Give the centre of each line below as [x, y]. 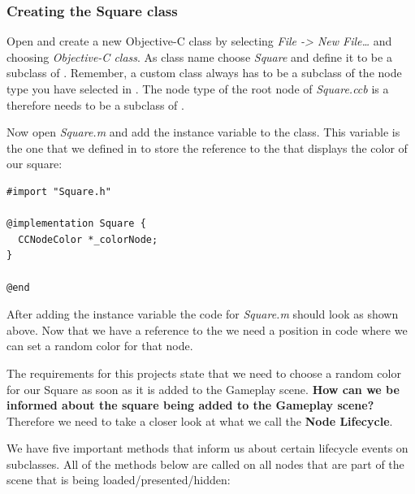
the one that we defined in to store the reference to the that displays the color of [207, 147]
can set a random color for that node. [100, 346]
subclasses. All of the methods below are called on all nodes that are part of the [205, 464]
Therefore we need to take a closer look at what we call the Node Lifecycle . [200, 420]
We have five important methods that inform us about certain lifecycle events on [207, 448]
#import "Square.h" [59, 191]
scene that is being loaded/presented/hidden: [119, 480]
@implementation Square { [76, 224]
